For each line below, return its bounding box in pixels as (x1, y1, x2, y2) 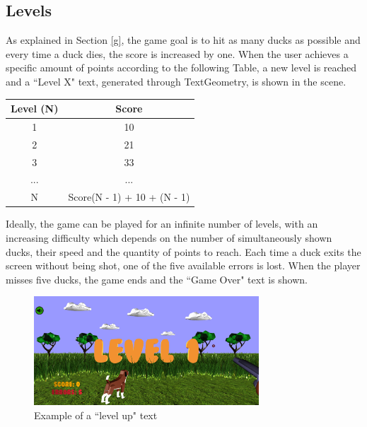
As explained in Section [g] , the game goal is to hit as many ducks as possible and (6, 33, 361, 47)
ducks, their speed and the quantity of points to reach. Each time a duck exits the (6, 244, 361, 259)
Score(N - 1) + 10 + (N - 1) (68, 189, 190, 204)
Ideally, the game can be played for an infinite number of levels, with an (6, 216, 318, 231)
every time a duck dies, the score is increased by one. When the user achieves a (6, 46, 349, 61)
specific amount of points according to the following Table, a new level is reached (6, 60, 357, 75)
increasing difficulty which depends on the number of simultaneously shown (6, 230, 332, 245)
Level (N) (11, 101, 59, 116)
